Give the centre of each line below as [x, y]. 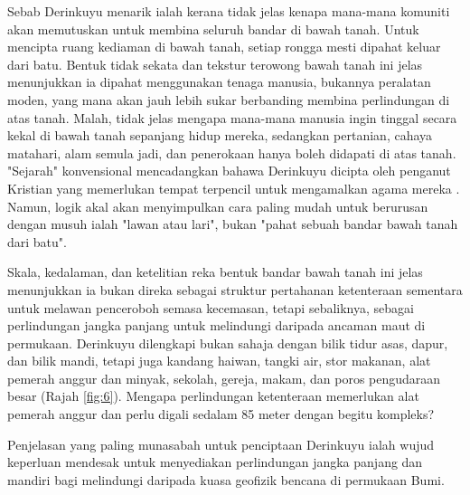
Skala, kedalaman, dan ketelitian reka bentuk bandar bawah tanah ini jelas [215, 272]
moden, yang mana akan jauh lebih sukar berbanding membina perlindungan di [229, 99]
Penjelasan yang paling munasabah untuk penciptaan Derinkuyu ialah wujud [221, 444]
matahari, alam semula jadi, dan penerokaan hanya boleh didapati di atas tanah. [232, 152]
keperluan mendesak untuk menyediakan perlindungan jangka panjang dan [215, 462]
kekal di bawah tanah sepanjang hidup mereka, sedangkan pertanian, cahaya [220, 135]
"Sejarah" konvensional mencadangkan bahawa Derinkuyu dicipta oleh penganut [229, 171]
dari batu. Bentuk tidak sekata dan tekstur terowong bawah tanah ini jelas [215, 64]
